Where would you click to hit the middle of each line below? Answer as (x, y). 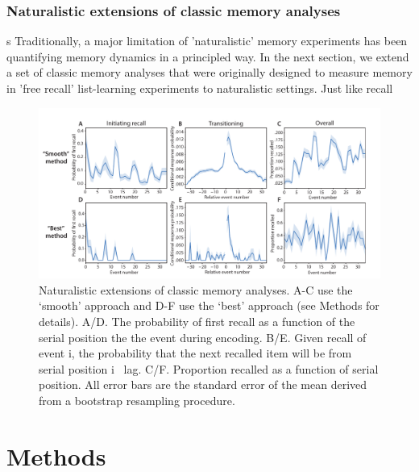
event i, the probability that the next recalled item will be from (195, 353)
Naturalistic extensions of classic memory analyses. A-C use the (196, 289)
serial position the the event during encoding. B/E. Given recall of (203, 337)
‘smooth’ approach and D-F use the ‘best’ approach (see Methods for (209, 305)
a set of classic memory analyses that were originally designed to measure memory (209, 72)
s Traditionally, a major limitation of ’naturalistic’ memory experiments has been (207, 41)
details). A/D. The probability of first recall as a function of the (197, 321)
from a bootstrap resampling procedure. (137, 400)
